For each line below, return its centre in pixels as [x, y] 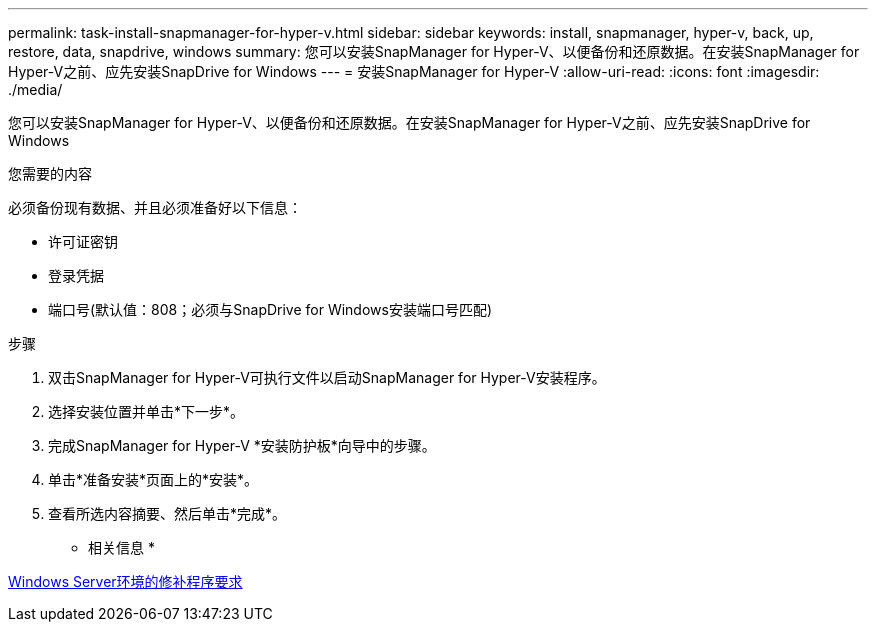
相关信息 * [121, 547]
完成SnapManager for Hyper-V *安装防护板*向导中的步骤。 [242, 445]
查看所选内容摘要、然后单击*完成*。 [167, 513]
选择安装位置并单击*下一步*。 [146, 411]
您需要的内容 [50, 173]
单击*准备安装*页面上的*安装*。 [153, 479]
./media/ [35, 89]
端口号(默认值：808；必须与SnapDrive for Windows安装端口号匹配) [270, 309]
